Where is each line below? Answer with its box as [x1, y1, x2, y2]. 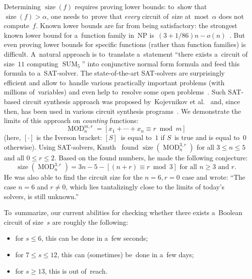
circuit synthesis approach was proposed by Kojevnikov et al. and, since [22, 96, 240, 106]
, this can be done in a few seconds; [41, 233, 148, 243]
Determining [4, 1, 41, 11]
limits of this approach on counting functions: [4, 115, 139, 125]
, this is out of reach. [45, 265, 108, 276]
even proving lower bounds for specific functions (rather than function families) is [4, 39, 246, 49]
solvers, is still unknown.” [4, 191, 79, 201]
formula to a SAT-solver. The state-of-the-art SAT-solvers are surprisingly [4, 68, 225, 78]
